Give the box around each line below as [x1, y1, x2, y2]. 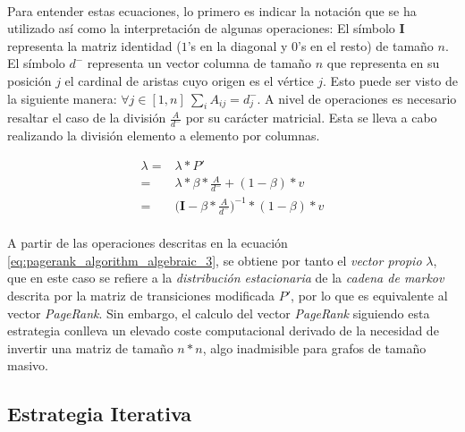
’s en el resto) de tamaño [298, 36, 434, 55]
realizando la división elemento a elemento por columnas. [7, 126, 320, 145]
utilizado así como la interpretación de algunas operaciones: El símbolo [7, 19, 395, 38]
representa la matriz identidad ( [7, 36, 182, 55]
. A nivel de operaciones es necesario [257, 89, 457, 107]
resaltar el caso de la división [7, 108, 166, 127]
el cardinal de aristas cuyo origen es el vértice [64, 71, 314, 89]
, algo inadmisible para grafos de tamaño [202, 338, 427, 357]
